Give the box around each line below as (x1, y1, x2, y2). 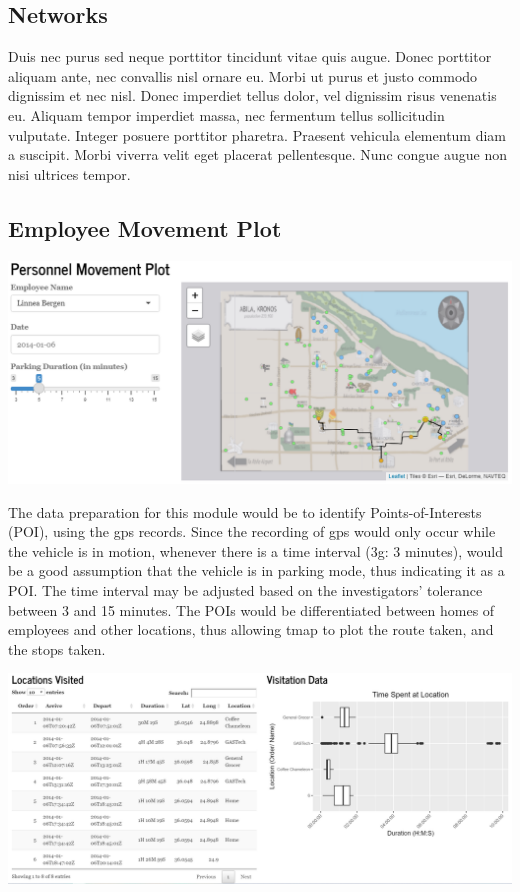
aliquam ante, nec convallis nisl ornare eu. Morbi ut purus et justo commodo (8, 65, 478, 86)
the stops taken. (8, 638, 106, 659)
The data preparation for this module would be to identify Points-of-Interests (8, 501, 482, 522)
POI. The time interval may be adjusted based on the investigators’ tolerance (8, 579, 483, 600)
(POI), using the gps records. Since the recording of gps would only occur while (8, 521, 496, 542)
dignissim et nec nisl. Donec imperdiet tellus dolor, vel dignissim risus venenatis (8, 85, 497, 106)
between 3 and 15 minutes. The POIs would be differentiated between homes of (8, 599, 495, 620)
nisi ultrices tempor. (8, 163, 131, 184)
